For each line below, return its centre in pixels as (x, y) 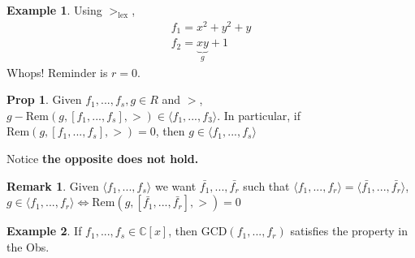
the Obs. (28, 246)
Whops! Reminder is (57, 72)
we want (175, 185)
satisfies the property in (349, 231)
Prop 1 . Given (44, 99)
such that (266, 185)
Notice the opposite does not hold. (103, 158)
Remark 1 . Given (53, 185)
